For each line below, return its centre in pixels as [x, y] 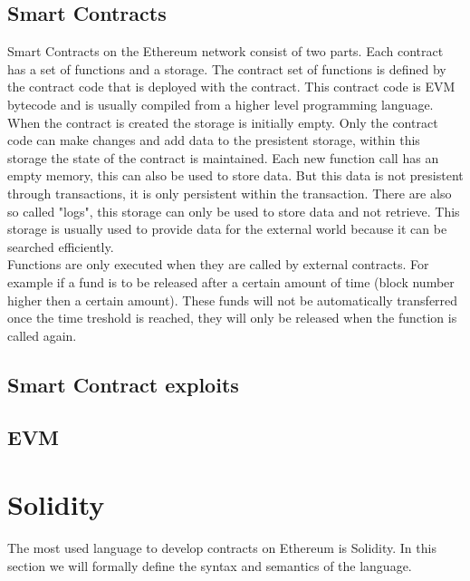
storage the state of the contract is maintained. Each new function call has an [223, 157]
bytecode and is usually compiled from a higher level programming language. [221, 104]
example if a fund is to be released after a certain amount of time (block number [231, 281]
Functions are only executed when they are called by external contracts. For [218, 264]
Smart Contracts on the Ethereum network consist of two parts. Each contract [225, 51]
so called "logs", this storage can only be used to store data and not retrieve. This [234, 211]
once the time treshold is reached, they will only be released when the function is [232, 318]
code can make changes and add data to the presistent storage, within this [214, 140]
